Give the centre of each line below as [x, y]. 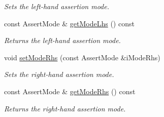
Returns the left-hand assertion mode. [62, 40]
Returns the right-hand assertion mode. [65, 108]
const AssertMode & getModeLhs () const [69, 23]
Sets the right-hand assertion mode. [59, 74]
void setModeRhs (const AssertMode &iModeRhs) [82, 57]
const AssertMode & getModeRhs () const [70, 91]
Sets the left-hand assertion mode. [57, 6]
